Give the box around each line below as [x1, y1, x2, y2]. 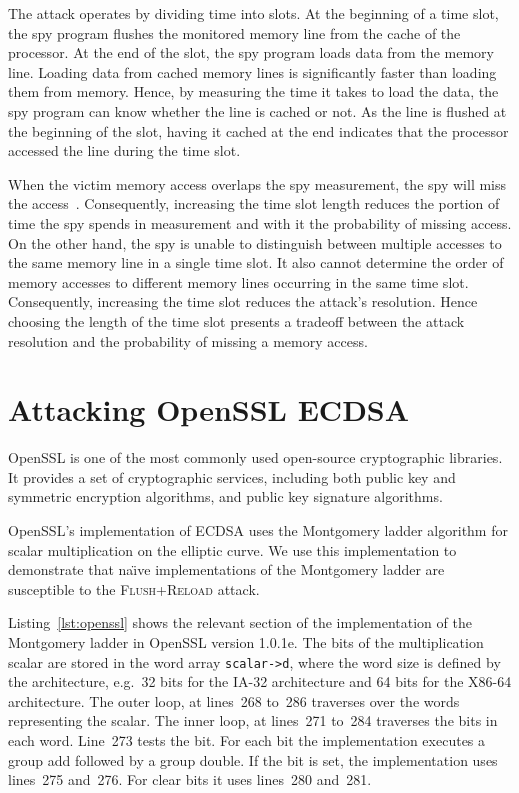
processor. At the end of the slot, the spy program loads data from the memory [8, 42, 494, 63]
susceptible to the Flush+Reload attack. [8, 578, 260, 599]
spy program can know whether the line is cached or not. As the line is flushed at [8, 100, 507, 121]
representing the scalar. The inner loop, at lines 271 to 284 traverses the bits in [8, 710, 498, 731]
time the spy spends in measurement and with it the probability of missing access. [8, 212, 512, 233]
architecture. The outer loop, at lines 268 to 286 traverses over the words [8, 690, 460, 711]
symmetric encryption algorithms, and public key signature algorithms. [8, 486, 443, 507]
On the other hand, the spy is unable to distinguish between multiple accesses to [8, 232, 502, 253]
